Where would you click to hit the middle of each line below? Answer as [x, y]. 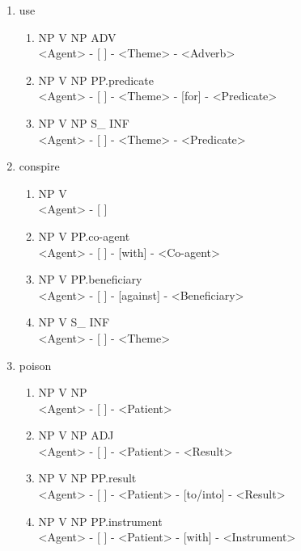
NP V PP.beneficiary [90, 279]
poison [35, 365]
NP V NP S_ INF [84, 122]
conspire [39, 166]
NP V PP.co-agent [84, 236]
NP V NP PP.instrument [100, 521]
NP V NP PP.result [87, 478]
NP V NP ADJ [76, 435]
